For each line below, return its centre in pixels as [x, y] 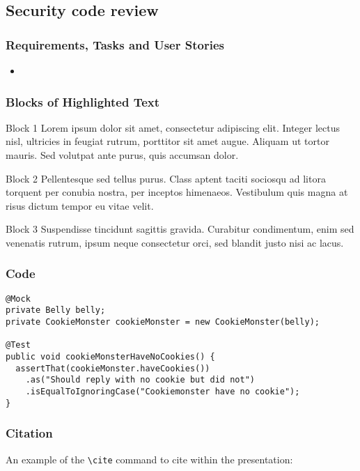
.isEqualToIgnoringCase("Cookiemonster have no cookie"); [163, 392]
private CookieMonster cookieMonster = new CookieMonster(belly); [163, 322]
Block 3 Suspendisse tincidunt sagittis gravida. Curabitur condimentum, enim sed [180, 229]
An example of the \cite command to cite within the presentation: [149, 459]
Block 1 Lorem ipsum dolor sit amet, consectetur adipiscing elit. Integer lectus [173, 127]
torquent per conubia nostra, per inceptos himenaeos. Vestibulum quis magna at [177, 192]
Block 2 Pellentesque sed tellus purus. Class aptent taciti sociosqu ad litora [166, 178]
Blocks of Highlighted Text [83, 101]
